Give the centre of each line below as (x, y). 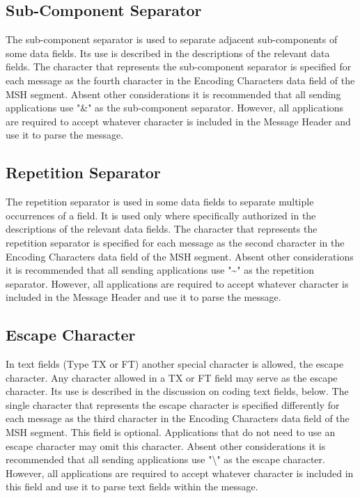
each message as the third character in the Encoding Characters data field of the (178, 418)
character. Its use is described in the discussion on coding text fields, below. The (177, 391)
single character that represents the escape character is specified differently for (173, 404)
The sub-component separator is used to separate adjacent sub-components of (172, 39)
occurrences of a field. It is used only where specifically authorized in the (161, 215)
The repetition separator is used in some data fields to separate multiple (160, 202)
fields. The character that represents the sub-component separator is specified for (179, 67)
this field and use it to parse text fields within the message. (132, 487)
